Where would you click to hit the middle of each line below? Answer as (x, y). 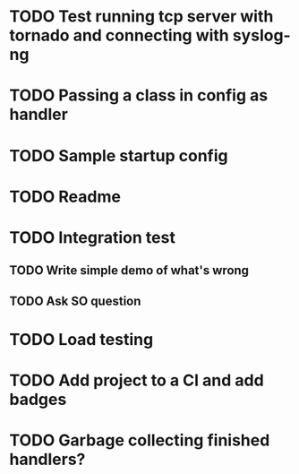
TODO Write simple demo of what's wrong (129, 271)
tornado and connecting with (120, 35)
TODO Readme (65, 197)
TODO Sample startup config (119, 155)
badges (38, 400)
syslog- (261, 35)
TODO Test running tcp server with (141, 17)
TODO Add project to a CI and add (137, 380)
